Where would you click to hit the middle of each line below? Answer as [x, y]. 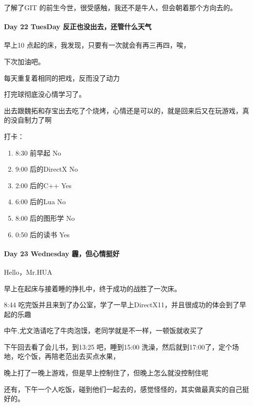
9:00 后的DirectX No [46, 169]
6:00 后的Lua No [41, 202]
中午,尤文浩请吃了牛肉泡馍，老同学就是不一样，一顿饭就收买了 [104, 330]
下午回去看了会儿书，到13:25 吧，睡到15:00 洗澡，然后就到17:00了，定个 [118, 346]
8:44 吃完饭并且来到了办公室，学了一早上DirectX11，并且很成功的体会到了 [122, 305]
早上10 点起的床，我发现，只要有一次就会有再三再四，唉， [97, 45]
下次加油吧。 [24, 61]
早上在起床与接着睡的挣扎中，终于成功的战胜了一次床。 [92, 288]
